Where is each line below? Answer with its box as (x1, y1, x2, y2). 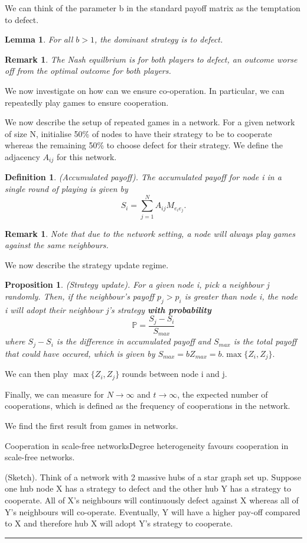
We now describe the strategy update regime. (5, 258, 169, 271)
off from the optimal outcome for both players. (5, 64, 171, 77)
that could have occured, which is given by (5, 347, 155, 359)
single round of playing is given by (5, 182, 128, 194)
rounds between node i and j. (122, 368, 227, 380)
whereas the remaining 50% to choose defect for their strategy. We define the (5, 139, 283, 151)
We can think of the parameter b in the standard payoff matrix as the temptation (5, 2, 301, 14)
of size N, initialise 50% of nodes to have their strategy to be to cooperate (5, 127, 272, 139)
